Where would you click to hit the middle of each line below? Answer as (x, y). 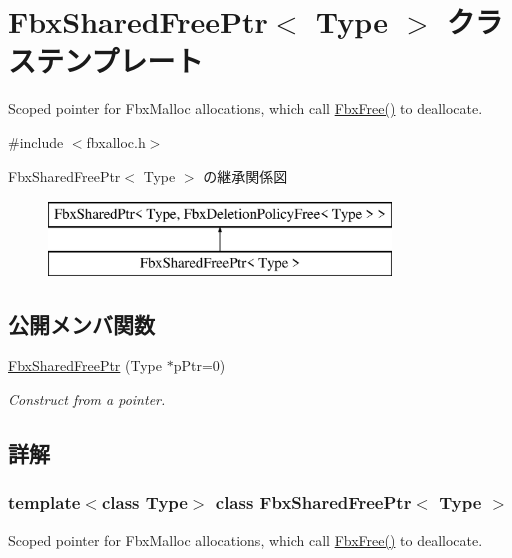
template (44, 502)
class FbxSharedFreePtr (313, 502)
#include (36, 141)
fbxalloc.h (116, 141)
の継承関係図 (245, 175)
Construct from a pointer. (87, 399)
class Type (144, 502)
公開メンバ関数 (81, 323)
